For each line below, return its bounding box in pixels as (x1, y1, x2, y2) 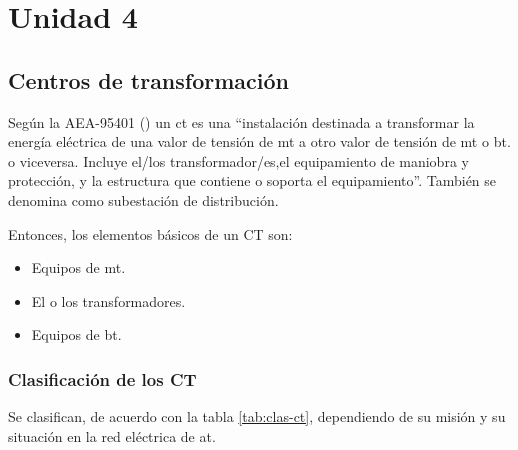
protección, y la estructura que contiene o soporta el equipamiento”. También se (8, 170, 497, 191)
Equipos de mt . (31, 257, 126, 278)
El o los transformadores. (31, 290, 186, 311)
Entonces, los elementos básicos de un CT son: (8, 223, 293, 244)
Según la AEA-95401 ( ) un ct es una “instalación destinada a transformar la (8, 111, 475, 132)
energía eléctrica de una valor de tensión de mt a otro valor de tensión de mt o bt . (8, 131, 511, 152)
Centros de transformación (8, 64, 289, 95)
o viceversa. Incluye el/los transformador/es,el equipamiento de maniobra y (8, 150, 469, 171)
